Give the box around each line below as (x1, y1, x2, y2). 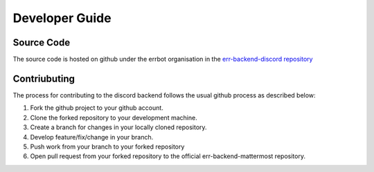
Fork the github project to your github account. (30, 104, 164, 112)
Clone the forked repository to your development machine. (30, 113, 197, 122)
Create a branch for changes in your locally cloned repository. (30, 123, 207, 131)
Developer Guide (12, 10, 112, 26)
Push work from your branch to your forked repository (30, 142, 185, 151)
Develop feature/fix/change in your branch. (30, 133, 154, 141)
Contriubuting (12, 73, 75, 84)
